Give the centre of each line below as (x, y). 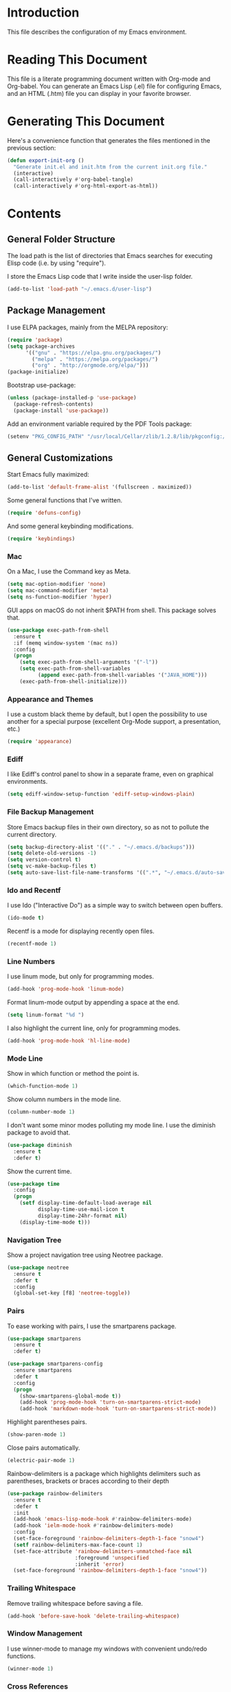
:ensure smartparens (43, 1370)
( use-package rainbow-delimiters (55, 1493)
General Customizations (60, 458)
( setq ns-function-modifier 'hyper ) (59, 597)
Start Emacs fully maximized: (48, 475)
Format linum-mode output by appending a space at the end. (93, 1003)
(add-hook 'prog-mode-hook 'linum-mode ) (66, 989)
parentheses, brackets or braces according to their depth (88, 1481)
